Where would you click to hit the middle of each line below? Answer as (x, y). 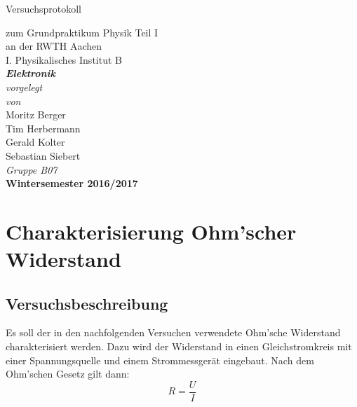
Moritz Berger (36, 115)
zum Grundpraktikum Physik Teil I (82, 32)
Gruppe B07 (32, 169)
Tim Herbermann (43, 128)
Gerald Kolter (35, 142)
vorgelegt (24, 87)
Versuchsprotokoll (43, 8)
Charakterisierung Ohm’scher (151, 231)
